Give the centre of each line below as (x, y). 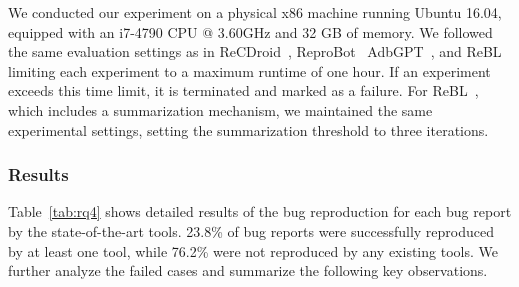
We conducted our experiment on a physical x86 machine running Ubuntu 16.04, (255, 12)
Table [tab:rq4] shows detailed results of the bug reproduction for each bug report (260, 211)
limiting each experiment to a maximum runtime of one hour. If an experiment (249, 70)
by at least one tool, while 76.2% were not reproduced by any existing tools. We (253, 250)
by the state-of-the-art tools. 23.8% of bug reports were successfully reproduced (251, 230)
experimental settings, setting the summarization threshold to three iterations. (248, 129)
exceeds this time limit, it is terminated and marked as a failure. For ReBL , (243, 90)
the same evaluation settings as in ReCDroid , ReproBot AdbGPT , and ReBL (255, 51)
